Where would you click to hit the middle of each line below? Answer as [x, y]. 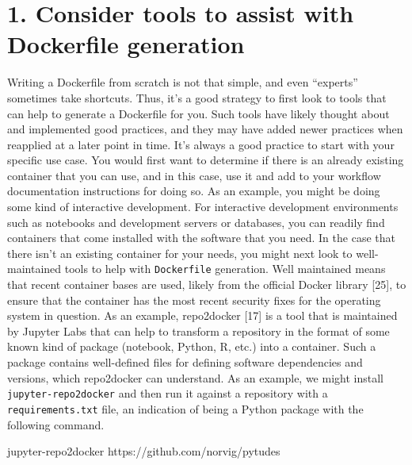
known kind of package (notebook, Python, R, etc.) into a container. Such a [192, 346]
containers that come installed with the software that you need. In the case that [201, 238]
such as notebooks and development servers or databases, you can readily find [196, 222]
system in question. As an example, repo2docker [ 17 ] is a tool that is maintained [202, 315]
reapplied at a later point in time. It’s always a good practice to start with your [201, 144]
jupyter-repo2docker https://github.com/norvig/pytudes [144, 451]
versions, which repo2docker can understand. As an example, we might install [195, 377]
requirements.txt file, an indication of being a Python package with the [185, 408]
